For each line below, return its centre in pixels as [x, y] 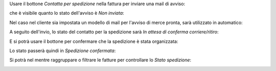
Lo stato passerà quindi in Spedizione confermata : [63, 51]
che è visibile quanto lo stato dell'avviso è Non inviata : [67, 13]
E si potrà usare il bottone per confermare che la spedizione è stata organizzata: [94, 41]
